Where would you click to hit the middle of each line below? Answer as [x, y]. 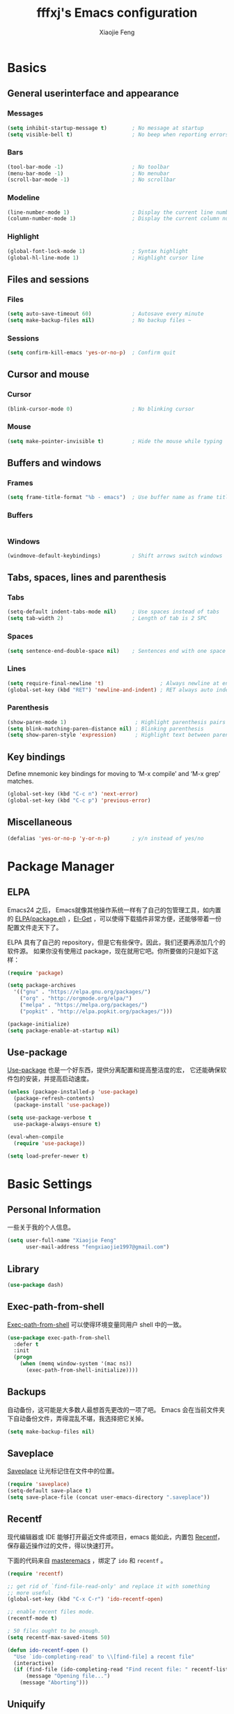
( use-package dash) [36, 1285]
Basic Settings [50, 1184]
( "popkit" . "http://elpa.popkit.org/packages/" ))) [96, 1011]
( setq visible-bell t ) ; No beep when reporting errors [118, 134]
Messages [25, 113]
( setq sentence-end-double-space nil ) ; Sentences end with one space [117, 651]
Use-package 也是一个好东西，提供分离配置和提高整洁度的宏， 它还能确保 [114, 1070]
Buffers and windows [54, 463]
